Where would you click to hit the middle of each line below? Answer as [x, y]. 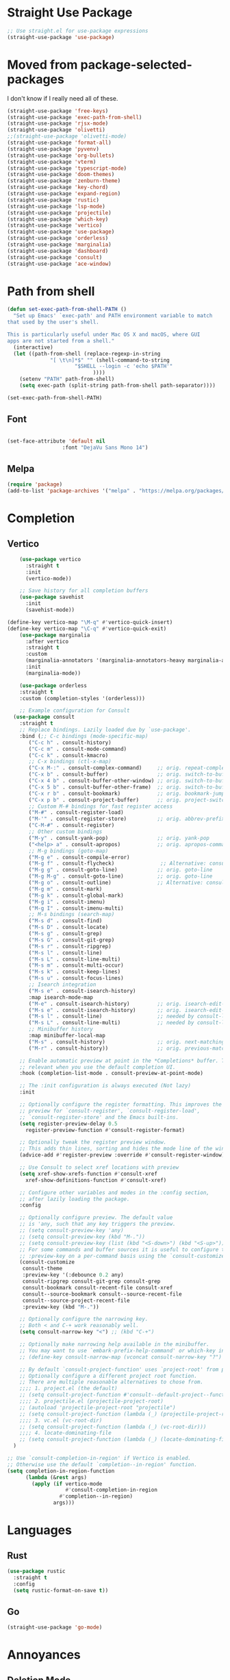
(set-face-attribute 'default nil [56, 441]
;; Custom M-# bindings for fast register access [101, 806]
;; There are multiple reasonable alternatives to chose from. [112, 1382]
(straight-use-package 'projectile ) [59, 213]
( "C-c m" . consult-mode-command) [78, 749]
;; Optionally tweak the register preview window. [93, 1142]
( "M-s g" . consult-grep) [65, 934]
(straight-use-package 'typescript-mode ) [67, 168]
